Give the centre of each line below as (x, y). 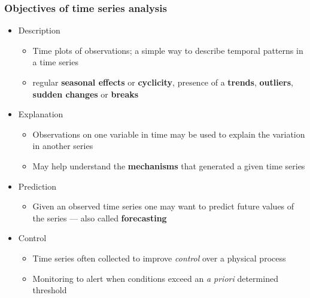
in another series (63, 146)
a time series (55, 62)
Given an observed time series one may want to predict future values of (163, 206)
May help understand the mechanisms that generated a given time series (169, 165)
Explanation (41, 114)
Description (39, 30)
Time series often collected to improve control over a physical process (159, 258)
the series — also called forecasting (100, 218)
